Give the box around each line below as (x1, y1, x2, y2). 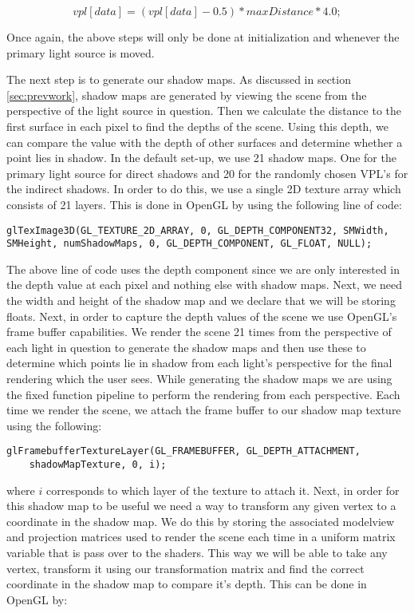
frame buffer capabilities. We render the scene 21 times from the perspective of (6, 323, 392, 340)
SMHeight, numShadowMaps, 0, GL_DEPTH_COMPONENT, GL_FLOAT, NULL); (6, 238, 373, 250)
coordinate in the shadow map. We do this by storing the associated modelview (6, 512, 395, 529)
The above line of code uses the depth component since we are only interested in (6, 260, 400, 277)
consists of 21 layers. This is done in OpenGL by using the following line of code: (6, 196, 402, 212)
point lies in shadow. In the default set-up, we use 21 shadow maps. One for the (6, 149, 396, 166)
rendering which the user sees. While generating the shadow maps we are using (6, 370, 392, 386)
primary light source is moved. (6, 44, 155, 61)
